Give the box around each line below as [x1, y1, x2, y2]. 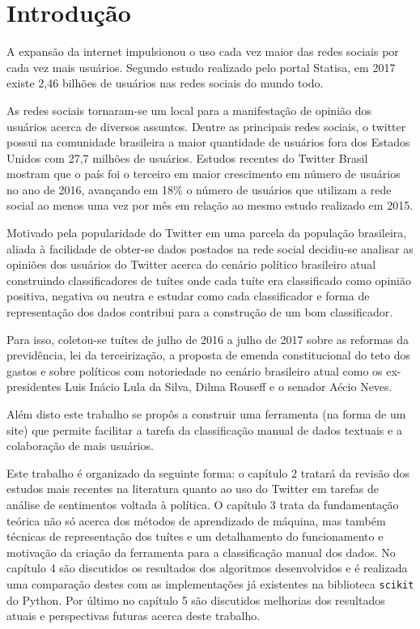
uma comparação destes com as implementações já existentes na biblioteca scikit [6, 575, 414, 592]
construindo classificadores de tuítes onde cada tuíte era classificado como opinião [6, 271, 411, 288]
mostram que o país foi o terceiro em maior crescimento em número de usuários [6, 165, 401, 182]
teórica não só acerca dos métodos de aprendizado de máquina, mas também [6, 512, 386, 529]
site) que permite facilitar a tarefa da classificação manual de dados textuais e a [6, 421, 402, 438]
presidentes [6, 378, 62, 395]
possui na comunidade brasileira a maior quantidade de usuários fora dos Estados [6, 134, 410, 151]
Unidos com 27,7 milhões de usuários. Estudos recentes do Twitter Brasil [6, 149, 368, 166]
